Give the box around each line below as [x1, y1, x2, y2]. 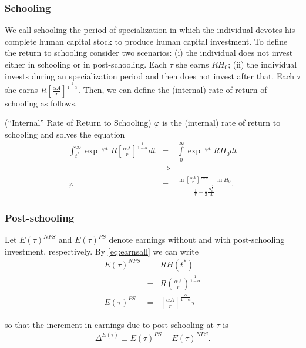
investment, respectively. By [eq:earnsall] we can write [5, 245, 199, 257]
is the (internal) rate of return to [162, 116, 281, 129]
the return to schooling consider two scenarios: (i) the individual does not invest [5, 46, 293, 59]
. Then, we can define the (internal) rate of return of [78, 83, 267, 96]
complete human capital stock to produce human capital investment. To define [5, 35, 288, 47]
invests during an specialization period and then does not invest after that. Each [5, 69, 295, 82]
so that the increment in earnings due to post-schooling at [5, 318, 214, 330]
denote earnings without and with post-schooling [109, 233, 285, 246]
